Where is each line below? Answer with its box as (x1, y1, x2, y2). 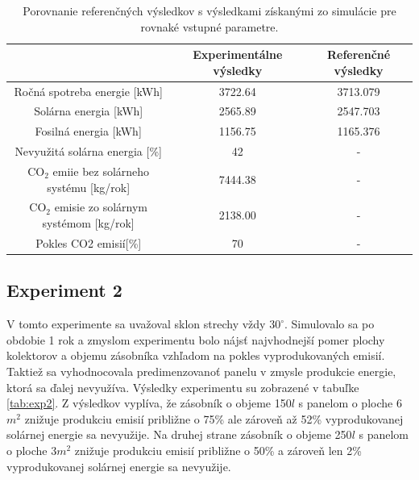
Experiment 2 (6, 278, 122, 303)
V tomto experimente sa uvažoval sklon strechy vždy (6, 315, 266, 332)
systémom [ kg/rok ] (42, 215, 135, 232)
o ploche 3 (6, 441, 57, 458)
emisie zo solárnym (54, 198, 147, 215)
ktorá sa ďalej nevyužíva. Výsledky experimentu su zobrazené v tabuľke (6, 378, 359, 395)
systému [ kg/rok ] (47, 178, 131, 195)
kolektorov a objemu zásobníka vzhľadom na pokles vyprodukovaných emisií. (6, 347, 385, 364)
